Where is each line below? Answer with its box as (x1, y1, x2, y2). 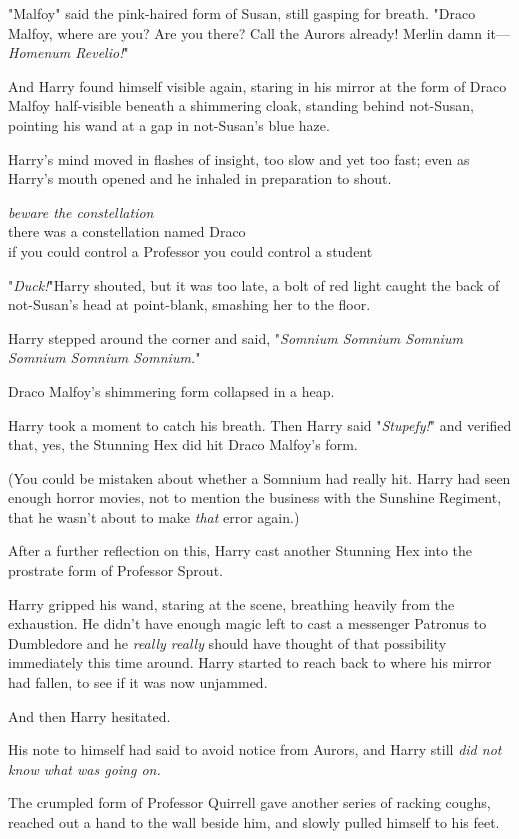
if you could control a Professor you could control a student (8, 240, 373, 261)
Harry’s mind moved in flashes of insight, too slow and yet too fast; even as (8, 148, 470, 169)
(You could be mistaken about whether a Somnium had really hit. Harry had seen (8, 467, 511, 488)
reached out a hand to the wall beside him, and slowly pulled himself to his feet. (8, 812, 500, 832)
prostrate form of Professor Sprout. (8, 560, 223, 581)
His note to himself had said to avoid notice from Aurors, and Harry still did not (8, 739, 502, 760)
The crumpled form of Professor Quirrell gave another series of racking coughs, (8, 792, 491, 813)
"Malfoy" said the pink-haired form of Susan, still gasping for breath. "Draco (8, 3, 476, 23)
